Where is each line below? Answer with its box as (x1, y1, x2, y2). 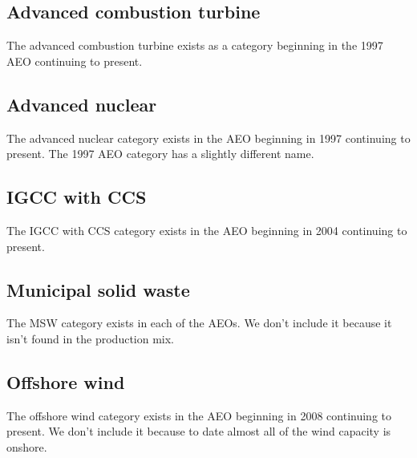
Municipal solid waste (6, 277, 190, 302)
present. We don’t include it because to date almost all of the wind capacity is (6, 423, 391, 440)
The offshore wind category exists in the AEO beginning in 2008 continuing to (6, 407, 392, 424)
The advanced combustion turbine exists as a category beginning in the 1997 (6, 37, 383, 54)
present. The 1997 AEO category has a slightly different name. (6, 145, 314, 162)
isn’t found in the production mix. (6, 330, 175, 347)
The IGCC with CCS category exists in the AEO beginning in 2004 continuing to (6, 221, 407, 238)
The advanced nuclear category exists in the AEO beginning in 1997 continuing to (6, 129, 411, 146)
